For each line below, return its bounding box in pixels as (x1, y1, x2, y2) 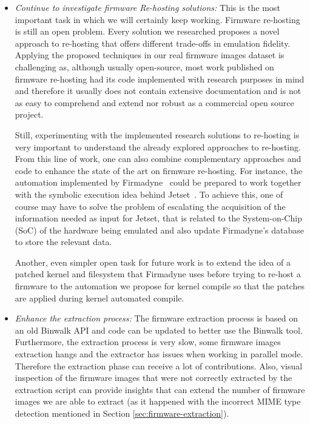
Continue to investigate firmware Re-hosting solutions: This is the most (15, 1, 280, 13)
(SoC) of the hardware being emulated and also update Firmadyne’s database (15, 223, 304, 236)
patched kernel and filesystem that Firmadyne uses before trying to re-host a (15, 268, 301, 280)
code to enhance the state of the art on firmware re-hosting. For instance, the (15, 164, 303, 177)
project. (15, 108, 44, 121)
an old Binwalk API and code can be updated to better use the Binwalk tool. (15, 323, 303, 336)
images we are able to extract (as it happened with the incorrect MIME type (15, 395, 301, 408)
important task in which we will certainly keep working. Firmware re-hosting (15, 13, 300, 25)
